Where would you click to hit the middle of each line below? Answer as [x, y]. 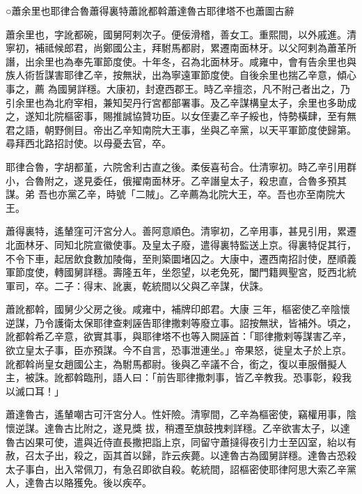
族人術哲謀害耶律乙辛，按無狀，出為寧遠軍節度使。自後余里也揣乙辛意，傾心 [181, 75]
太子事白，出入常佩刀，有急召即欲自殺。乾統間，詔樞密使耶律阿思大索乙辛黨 [181, 469]
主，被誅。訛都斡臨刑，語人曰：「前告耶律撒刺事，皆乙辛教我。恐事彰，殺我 [179, 377]
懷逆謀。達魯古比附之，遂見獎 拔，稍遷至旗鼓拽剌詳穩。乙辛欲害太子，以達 [178, 428]
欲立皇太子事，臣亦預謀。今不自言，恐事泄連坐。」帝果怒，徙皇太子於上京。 [179, 350]
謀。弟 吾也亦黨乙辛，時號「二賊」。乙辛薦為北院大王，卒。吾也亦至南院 [171, 194]
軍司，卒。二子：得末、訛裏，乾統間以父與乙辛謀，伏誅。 [137, 285]
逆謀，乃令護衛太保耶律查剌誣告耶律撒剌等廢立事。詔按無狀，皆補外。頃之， [181, 322]
